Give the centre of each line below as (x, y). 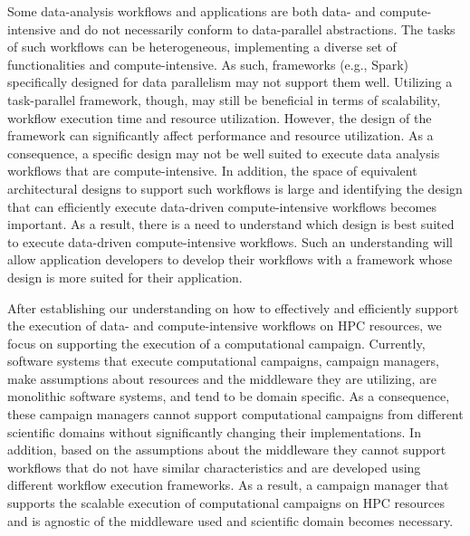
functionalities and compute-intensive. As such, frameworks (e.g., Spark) (208, 64)
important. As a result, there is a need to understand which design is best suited (231, 224)
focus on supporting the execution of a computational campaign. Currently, (216, 343)
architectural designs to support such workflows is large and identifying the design (235, 188)
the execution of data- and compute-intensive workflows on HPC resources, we (225, 325)
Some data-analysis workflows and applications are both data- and (192, 11)
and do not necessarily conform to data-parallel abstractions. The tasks (258, 29)
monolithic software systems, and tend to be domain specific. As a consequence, (229, 396)
